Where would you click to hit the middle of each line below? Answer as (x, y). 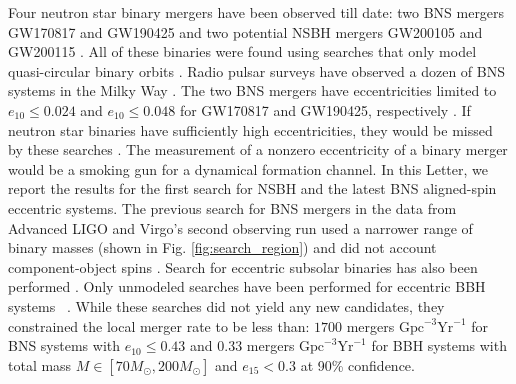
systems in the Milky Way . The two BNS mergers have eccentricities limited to (252, 90)
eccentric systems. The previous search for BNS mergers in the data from (232, 207)
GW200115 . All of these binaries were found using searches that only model (242, 51)
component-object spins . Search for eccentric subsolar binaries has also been (243, 266)
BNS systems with (64, 345)
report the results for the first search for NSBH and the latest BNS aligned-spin (252, 188)
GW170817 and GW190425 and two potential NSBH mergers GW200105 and (245, 31)
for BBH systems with (439, 345)
